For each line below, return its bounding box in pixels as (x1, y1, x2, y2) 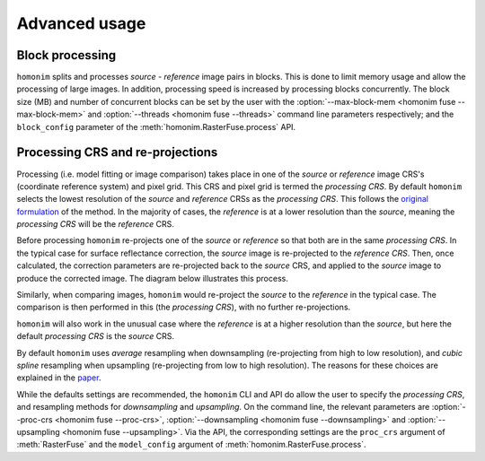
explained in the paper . (16, 372, 101, 383)
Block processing (16, 48, 117, 63)
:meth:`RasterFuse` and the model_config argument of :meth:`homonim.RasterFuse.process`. (16, 439, 367, 450)
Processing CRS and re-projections (16, 144, 218, 161)
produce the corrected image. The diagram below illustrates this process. (16, 273, 289, 283)
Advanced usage (16, 13, 146, 33)
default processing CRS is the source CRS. (16, 331, 175, 342)
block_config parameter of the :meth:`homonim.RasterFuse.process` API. (16, 121, 296, 132)
